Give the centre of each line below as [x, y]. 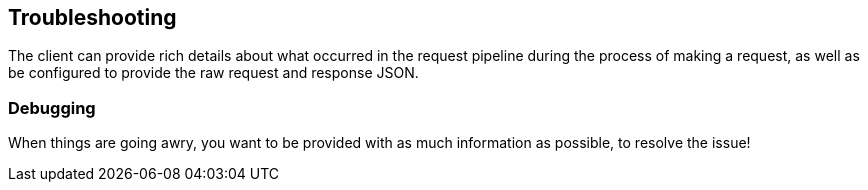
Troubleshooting [92, 17]
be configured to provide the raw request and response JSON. [213, 73]
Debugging [52, 107]
